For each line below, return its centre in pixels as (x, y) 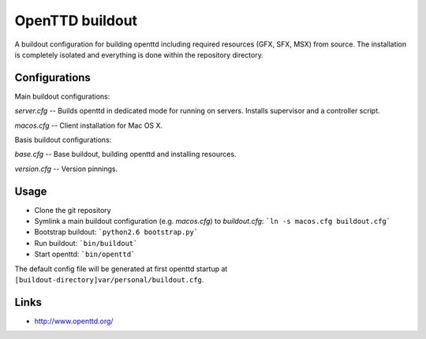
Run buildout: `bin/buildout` (86, 243)
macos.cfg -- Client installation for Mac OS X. (89, 125)
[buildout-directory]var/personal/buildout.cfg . (109, 280)
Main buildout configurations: (62, 96)
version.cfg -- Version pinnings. (66, 169)
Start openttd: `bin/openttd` (85, 254)
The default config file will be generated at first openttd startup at (121, 269)
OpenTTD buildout (76, 20)
